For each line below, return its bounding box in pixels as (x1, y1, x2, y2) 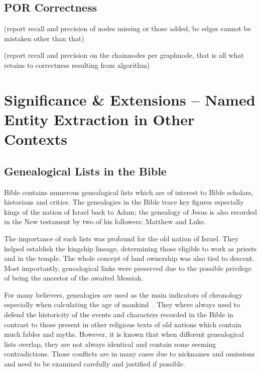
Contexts (4, 129, 67, 149)
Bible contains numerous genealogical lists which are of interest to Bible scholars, (4, 187, 253, 197)
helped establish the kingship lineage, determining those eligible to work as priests (4, 243, 257, 253)
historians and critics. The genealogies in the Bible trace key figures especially (4, 197, 244, 207)
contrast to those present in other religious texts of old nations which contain (4, 319, 241, 329)
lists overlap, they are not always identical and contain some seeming (4, 338, 216, 349)
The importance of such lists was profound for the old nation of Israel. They (4, 233, 238, 243)
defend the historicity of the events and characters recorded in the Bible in (4, 309, 233, 320)
